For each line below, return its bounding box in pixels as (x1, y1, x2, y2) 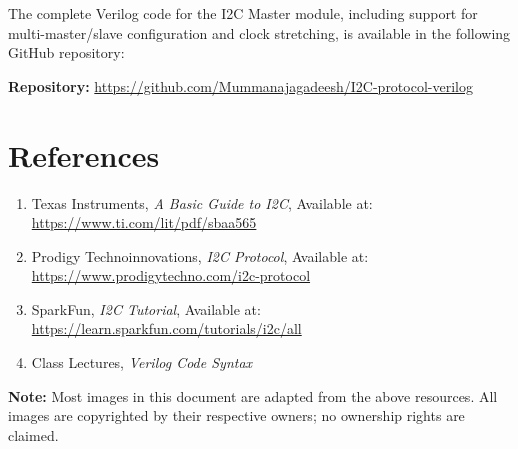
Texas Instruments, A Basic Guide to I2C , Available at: (31, 192, 373, 213)
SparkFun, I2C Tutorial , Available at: (31, 298, 261, 319)
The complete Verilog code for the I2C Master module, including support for (8, 3, 478, 23)
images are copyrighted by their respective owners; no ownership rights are (8, 405, 465, 426)
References (8, 134, 160, 175)
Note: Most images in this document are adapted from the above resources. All (8, 385, 498, 406)
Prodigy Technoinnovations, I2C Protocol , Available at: (31, 245, 369, 266)
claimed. (8, 424, 59, 445)
